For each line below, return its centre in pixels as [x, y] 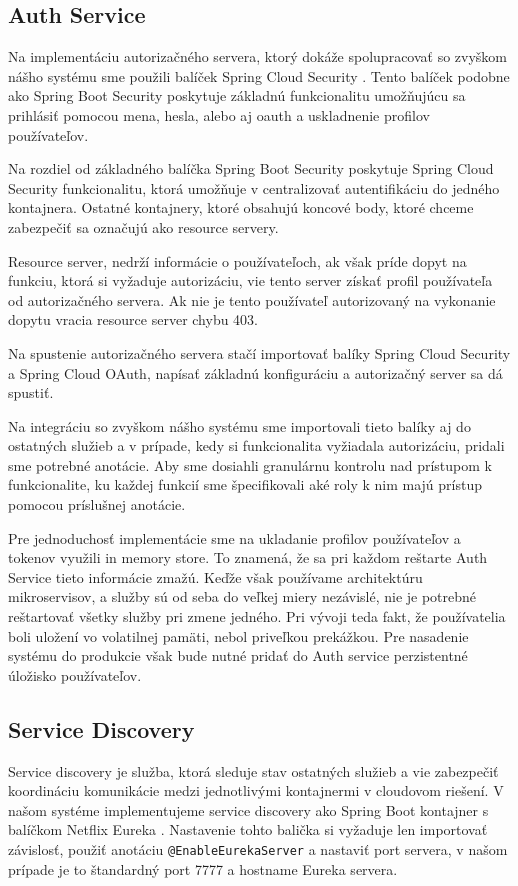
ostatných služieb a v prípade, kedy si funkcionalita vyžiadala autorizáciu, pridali [256, 445]
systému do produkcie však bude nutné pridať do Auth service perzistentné [238, 655]
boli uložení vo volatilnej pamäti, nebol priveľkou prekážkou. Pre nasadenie [238, 635]
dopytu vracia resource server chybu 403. [133, 319]
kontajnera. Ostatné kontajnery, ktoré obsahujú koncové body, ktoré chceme [241, 207]
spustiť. [31, 392]
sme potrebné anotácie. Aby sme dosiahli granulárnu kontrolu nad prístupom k [250, 464]
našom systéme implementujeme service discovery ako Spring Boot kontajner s [248, 809]
